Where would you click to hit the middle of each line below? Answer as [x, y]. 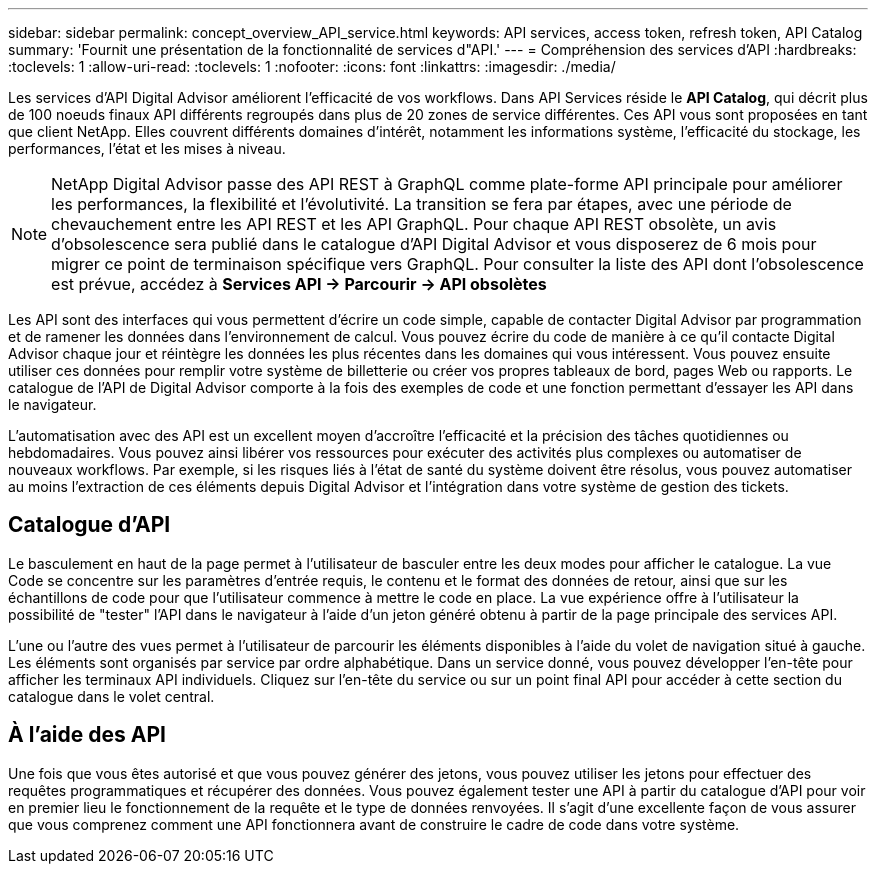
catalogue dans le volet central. [111, 696]
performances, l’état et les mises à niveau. [147, 148]
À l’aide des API [87, 735]
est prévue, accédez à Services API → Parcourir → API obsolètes [299, 284]
